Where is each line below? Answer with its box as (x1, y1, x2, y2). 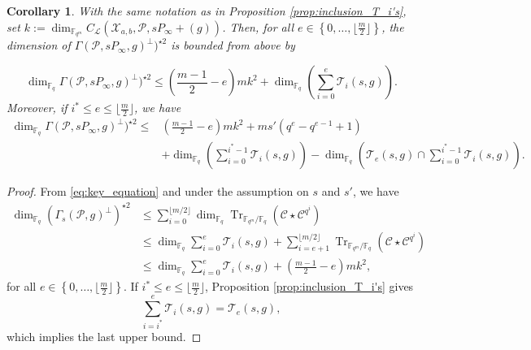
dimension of (7, 37, 71, 54)
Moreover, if (7, 99, 67, 116)
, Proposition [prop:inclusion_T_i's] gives (204, 278, 414, 295)
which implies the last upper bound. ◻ (7, 328, 202, 345)
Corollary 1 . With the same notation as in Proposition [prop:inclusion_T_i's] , (7, 2, 407, 19)
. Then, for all (222, 18, 294, 35)
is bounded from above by (171, 37, 295, 54)
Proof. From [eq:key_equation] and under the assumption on (7, 183, 309, 200)
